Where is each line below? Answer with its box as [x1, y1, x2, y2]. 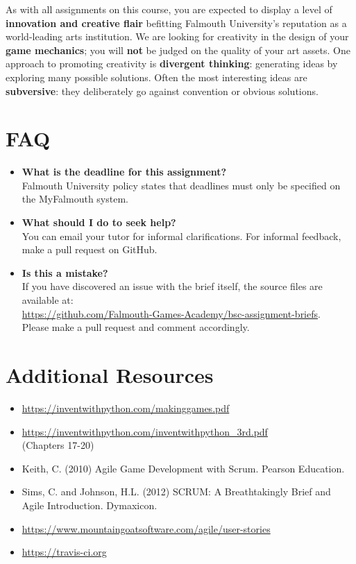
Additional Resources [6, 361, 214, 388]
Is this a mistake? [22, 265, 108, 280]
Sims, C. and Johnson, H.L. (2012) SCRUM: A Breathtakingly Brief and [22, 484, 331, 499]
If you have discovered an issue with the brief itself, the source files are [22, 279, 323, 293]
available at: [22, 293, 74, 307]
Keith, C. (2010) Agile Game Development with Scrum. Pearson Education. [22, 461, 345, 475]
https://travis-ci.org [22, 545, 107, 559]
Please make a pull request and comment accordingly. [22, 320, 250, 334]
